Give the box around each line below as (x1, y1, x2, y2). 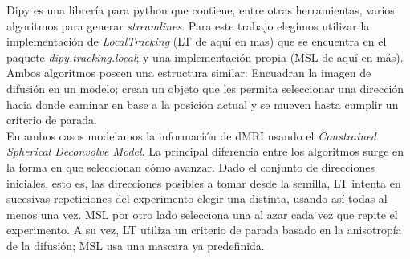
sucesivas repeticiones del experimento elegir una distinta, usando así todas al (6, 190, 388, 207)
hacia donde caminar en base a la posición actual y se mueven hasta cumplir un (6, 95, 399, 112)
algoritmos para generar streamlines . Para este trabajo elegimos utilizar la (6, 17, 370, 34)
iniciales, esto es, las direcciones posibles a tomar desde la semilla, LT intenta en (6, 174, 401, 191)
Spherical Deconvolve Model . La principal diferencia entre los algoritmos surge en (6, 143, 404, 160)
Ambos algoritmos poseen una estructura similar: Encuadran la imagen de (6, 64, 371, 81)
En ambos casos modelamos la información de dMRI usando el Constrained (6, 127, 376, 144)
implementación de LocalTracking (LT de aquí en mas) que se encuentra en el (6, 33, 387, 50)
